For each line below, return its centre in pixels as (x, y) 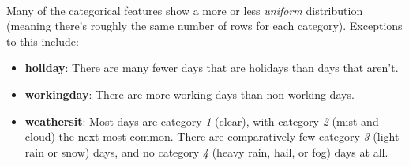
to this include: (43, 41)
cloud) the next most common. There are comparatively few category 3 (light (212, 136)
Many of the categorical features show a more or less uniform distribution (185, 10)
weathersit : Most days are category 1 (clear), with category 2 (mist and (202, 121)
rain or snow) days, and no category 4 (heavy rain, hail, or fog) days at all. (206, 151)
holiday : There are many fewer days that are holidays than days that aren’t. (212, 68)
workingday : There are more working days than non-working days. (189, 94)
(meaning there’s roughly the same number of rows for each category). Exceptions (204, 26)
